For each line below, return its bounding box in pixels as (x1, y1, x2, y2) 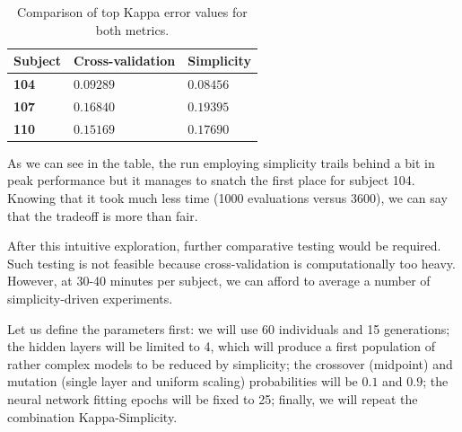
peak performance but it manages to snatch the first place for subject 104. (7, 171, 415, 190)
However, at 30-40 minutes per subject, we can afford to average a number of (7, 271, 431, 290)
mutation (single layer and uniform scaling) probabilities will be (7, 372, 358, 391)
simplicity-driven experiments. (7, 288, 173, 307)
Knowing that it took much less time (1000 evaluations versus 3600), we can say (7, 189, 448, 207)
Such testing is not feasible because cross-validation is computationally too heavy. (7, 253, 456, 272)
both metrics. (95, 20, 170, 39)
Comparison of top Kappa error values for (17, 3, 248, 21)
